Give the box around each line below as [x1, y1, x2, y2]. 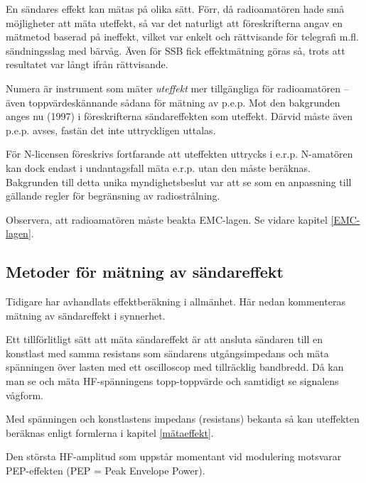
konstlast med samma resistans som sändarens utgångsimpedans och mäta [6, 345, 329, 360]
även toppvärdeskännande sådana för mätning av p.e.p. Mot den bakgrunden [6, 94, 340, 109]
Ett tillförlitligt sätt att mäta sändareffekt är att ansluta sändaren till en [6, 332, 323, 347]
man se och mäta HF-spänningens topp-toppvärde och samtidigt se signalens [6, 374, 339, 389]
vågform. [6, 387, 43, 402]
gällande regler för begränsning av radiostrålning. [6, 188, 220, 203]
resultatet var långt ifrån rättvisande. [6, 57, 168, 72]
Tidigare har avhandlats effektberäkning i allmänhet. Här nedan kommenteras [6, 294, 345, 309]
